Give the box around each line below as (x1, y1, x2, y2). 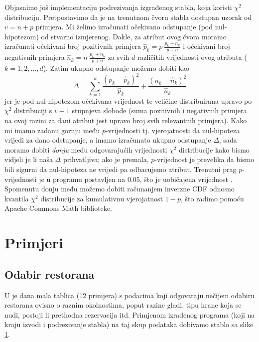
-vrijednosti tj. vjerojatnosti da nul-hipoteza (106, 125, 240, 135)
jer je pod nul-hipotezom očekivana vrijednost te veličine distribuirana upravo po (4, 95, 252, 106)
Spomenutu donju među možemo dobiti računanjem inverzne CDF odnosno (4, 183, 235, 194)
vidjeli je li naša (4, 154, 53, 165)
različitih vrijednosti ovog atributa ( (137, 52, 247, 62)
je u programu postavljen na (39, 173, 126, 184)
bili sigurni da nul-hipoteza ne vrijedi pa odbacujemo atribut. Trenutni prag (4, 164, 237, 174)
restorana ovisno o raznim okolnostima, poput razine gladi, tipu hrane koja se (4, 300, 242, 310)
